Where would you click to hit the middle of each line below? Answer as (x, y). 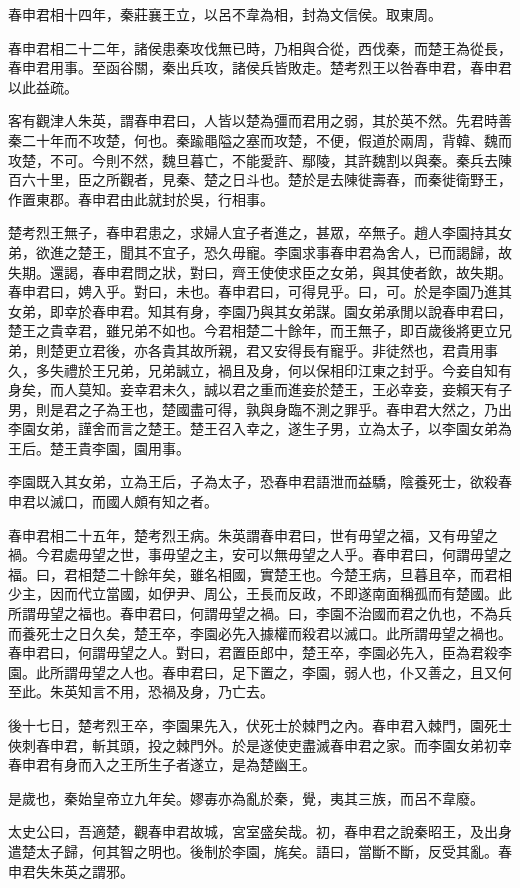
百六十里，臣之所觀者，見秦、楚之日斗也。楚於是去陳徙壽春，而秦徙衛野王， (260, 179)
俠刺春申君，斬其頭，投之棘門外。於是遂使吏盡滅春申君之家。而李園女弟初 (253, 744)
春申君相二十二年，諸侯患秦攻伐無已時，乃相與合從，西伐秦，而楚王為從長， (260, 47)
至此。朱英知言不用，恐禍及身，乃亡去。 (141, 691)
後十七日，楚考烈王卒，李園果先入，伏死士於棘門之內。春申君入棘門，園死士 (260, 725)
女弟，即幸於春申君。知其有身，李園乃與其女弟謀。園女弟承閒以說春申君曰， (260, 310)
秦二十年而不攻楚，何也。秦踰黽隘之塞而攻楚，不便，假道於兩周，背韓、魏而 (260, 139)
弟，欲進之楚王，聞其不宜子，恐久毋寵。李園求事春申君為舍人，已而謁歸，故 (260, 251)
